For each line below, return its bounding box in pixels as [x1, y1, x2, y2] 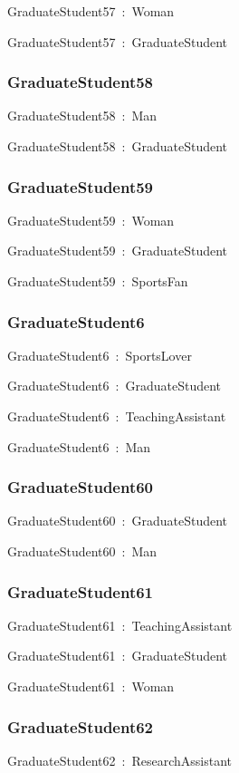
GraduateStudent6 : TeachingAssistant [7, 407, 226, 425]
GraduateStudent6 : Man [7, 437, 151, 456]
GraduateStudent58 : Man [7, 106, 158, 125]
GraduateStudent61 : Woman [7, 677, 175, 695]
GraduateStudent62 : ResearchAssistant [7, 750, 233, 769]
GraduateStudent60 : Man [7, 542, 158, 560]
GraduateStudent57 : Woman [7, 2, 175, 20]
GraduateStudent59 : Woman [7, 210, 175, 229]
